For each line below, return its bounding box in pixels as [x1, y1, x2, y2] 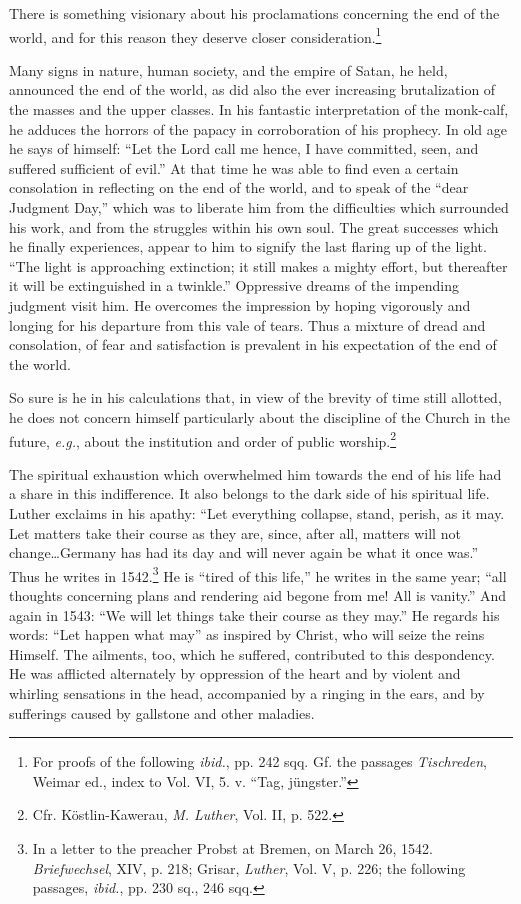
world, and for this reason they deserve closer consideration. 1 [9, 23, 382, 47]
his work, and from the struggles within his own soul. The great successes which [9, 216, 499, 237]
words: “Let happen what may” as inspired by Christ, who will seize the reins [9, 624, 485, 645]
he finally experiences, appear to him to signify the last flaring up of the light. [9, 236, 487, 257]
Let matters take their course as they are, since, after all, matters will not [9, 522, 461, 543]
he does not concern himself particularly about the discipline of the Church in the [9, 406, 510, 427]
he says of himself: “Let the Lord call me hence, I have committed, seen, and [9, 138, 479, 159]
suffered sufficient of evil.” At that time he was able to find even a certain [9, 157, 459, 178]
